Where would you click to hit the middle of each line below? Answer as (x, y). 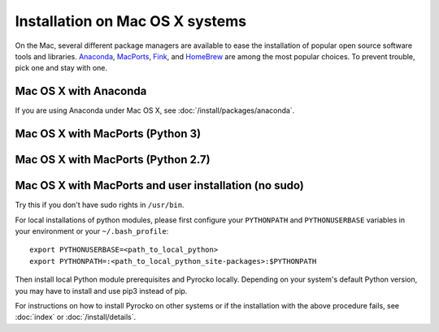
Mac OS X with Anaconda (81, 91)
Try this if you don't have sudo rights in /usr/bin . (100, 205)
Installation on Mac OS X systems (131, 21)
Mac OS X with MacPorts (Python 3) (108, 134)
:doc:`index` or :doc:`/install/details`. (76, 317)
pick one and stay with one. (61, 68)
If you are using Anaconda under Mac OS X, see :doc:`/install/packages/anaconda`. (155, 110)
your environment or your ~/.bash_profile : (92, 231)
